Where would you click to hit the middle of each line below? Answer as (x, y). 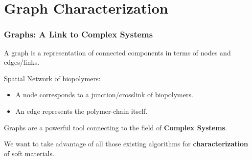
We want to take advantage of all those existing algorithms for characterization (126, 144)
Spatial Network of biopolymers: (52, 78)
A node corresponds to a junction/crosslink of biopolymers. (104, 95)
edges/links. (22, 62)
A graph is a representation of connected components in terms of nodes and (117, 52)
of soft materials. (29, 153)
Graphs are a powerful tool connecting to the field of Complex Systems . (115, 127)
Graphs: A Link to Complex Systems (79, 34)
